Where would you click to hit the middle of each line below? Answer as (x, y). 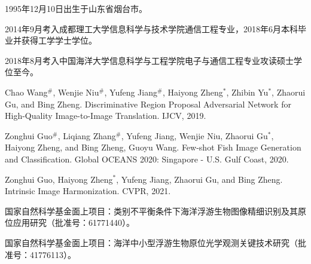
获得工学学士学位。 (59, 40)
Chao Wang (26, 92)
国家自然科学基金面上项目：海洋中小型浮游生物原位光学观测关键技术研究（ (151, 242)
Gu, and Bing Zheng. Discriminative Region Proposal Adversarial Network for (148, 104)
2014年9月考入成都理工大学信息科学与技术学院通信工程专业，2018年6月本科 (151, 28)
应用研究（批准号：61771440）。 (74, 222)
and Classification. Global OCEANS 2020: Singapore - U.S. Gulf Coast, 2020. (147, 159)
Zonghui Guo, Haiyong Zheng (59, 179)
